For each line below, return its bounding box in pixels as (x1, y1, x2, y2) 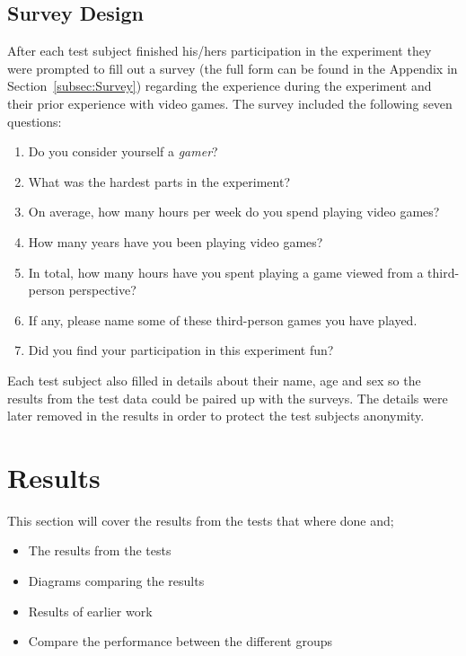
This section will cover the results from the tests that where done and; (7, 510, 394, 529)
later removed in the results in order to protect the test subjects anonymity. (7, 406, 425, 425)
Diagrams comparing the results (28, 572, 205, 590)
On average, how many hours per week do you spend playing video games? (28, 202, 440, 221)
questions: (7, 111, 62, 130)
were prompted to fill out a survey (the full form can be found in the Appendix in (7, 58, 458, 77)
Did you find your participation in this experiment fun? (28, 341, 334, 359)
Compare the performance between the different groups (28, 632, 332, 651)
